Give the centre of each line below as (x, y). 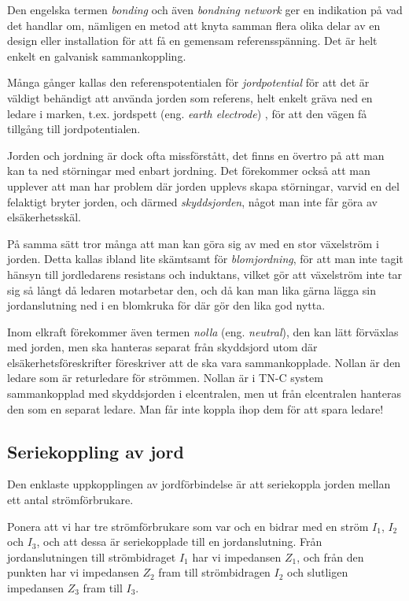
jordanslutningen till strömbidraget (92, 556)
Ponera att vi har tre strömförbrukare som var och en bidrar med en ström (188, 526)
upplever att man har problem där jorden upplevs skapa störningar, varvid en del (203, 185)
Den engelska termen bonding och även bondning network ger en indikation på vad (205, 9)
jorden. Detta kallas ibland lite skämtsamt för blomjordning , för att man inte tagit (205, 259)
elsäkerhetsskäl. (44, 217)
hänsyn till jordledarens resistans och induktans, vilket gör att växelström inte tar (205, 274)
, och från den (330, 556)
